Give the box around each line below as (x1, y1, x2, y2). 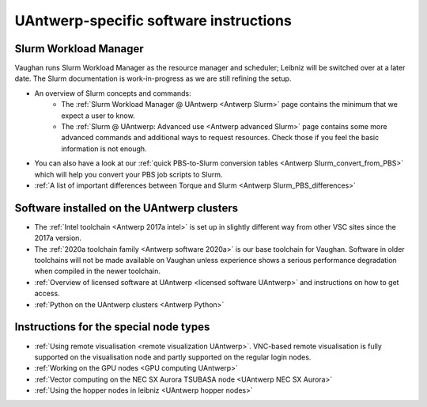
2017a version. (34, 234, 82, 243)
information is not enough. (61, 143, 147, 154)
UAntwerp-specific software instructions (14, 12, 292, 29)
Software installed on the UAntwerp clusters (14, 201, 239, 215)
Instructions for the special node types (14, 321, 210, 334)
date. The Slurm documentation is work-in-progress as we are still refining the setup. (14, 74, 292, 83)
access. (34, 289, 60, 299)
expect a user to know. (61, 111, 135, 120)
